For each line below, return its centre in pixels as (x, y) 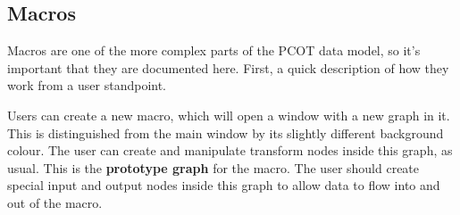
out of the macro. (55, 202)
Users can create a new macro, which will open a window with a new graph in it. (229, 115)
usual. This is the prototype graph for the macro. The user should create (213, 167)
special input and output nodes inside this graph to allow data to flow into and (224, 185)
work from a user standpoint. (87, 85)
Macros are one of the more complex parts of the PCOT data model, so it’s (214, 50)
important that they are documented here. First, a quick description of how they (228, 67)
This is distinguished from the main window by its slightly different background (226, 132)
